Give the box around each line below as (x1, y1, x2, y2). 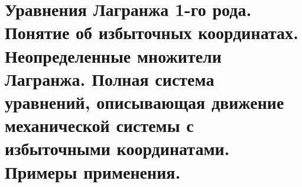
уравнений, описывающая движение (5, 89, 284, 114)
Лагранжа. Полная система (5, 66, 215, 91)
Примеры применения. (5, 159, 181, 183)
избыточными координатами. (5, 136, 230, 160)
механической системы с (5, 113, 194, 137)
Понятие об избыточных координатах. (5, 20, 298, 44)
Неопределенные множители (5, 43, 222, 67)
